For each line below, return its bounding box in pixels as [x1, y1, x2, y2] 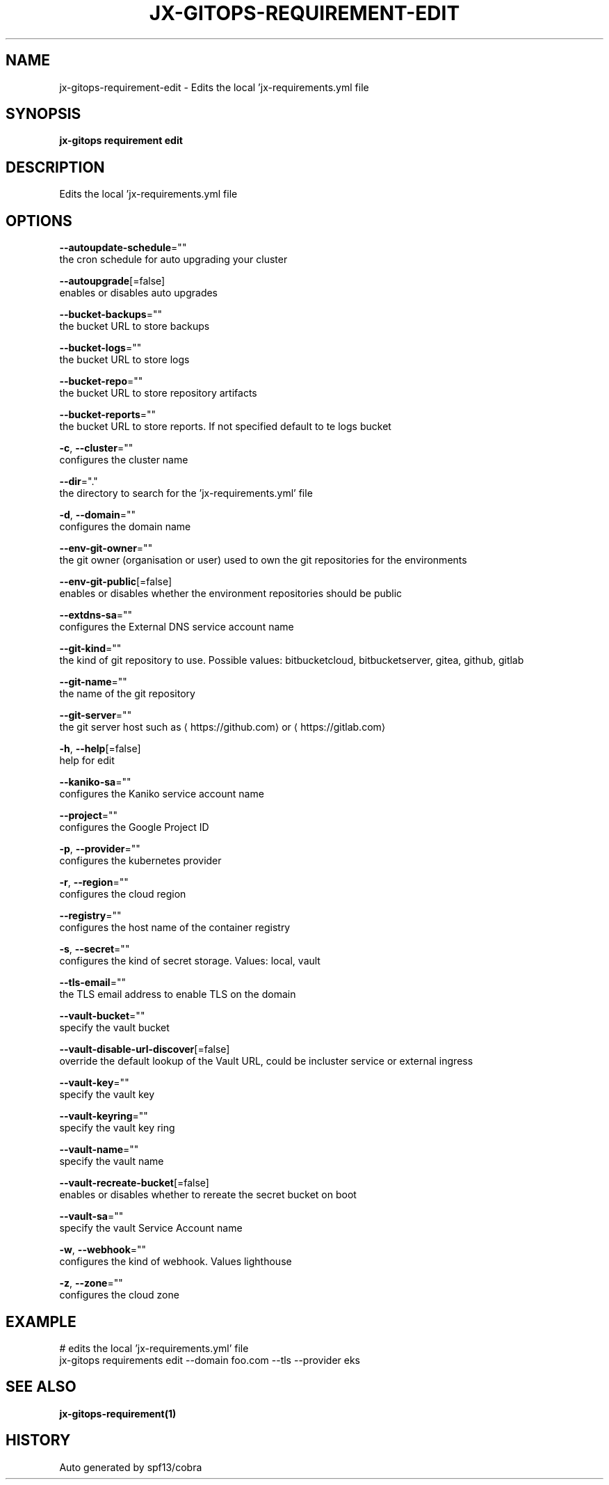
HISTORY [6, 1431, 71, 1450]
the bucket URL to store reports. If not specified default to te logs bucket [59, 420, 391, 433]
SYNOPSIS [6, 105, 81, 123]
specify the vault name [59, 1155, 164, 1168]
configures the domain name [59, 521, 191, 533]
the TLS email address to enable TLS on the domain [59, 988, 296, 1001]
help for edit [59, 754, 115, 767]
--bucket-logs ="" [59, 342, 142, 354]
